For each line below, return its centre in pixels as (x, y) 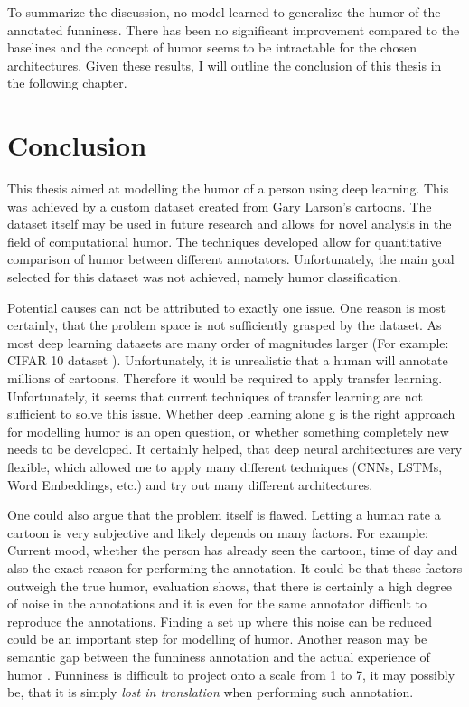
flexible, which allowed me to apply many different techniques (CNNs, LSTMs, (225, 467)
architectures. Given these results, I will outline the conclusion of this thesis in (225, 65)
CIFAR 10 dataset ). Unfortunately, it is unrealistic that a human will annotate (228, 360)
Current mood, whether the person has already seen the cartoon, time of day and (233, 550)
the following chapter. (67, 83)
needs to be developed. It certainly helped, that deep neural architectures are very (235, 449)
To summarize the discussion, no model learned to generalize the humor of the (224, 12)
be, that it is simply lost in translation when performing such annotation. (211, 692)
